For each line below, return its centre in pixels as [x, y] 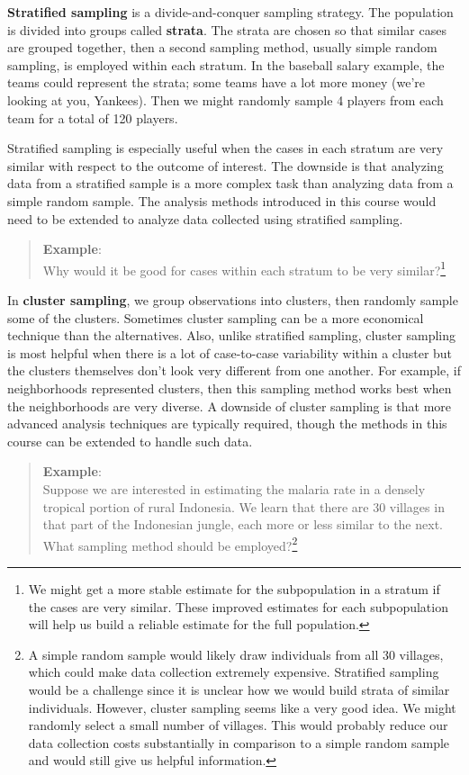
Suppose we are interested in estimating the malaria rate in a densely [234, 488]
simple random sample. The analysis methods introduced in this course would [222, 200]
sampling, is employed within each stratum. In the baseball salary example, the [226, 64]
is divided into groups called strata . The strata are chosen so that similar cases [227, 29]
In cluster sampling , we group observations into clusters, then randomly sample [233, 299]
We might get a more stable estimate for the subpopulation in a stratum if [234, 588]
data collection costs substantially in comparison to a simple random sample [239, 742]
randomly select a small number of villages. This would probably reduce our [238, 725]
